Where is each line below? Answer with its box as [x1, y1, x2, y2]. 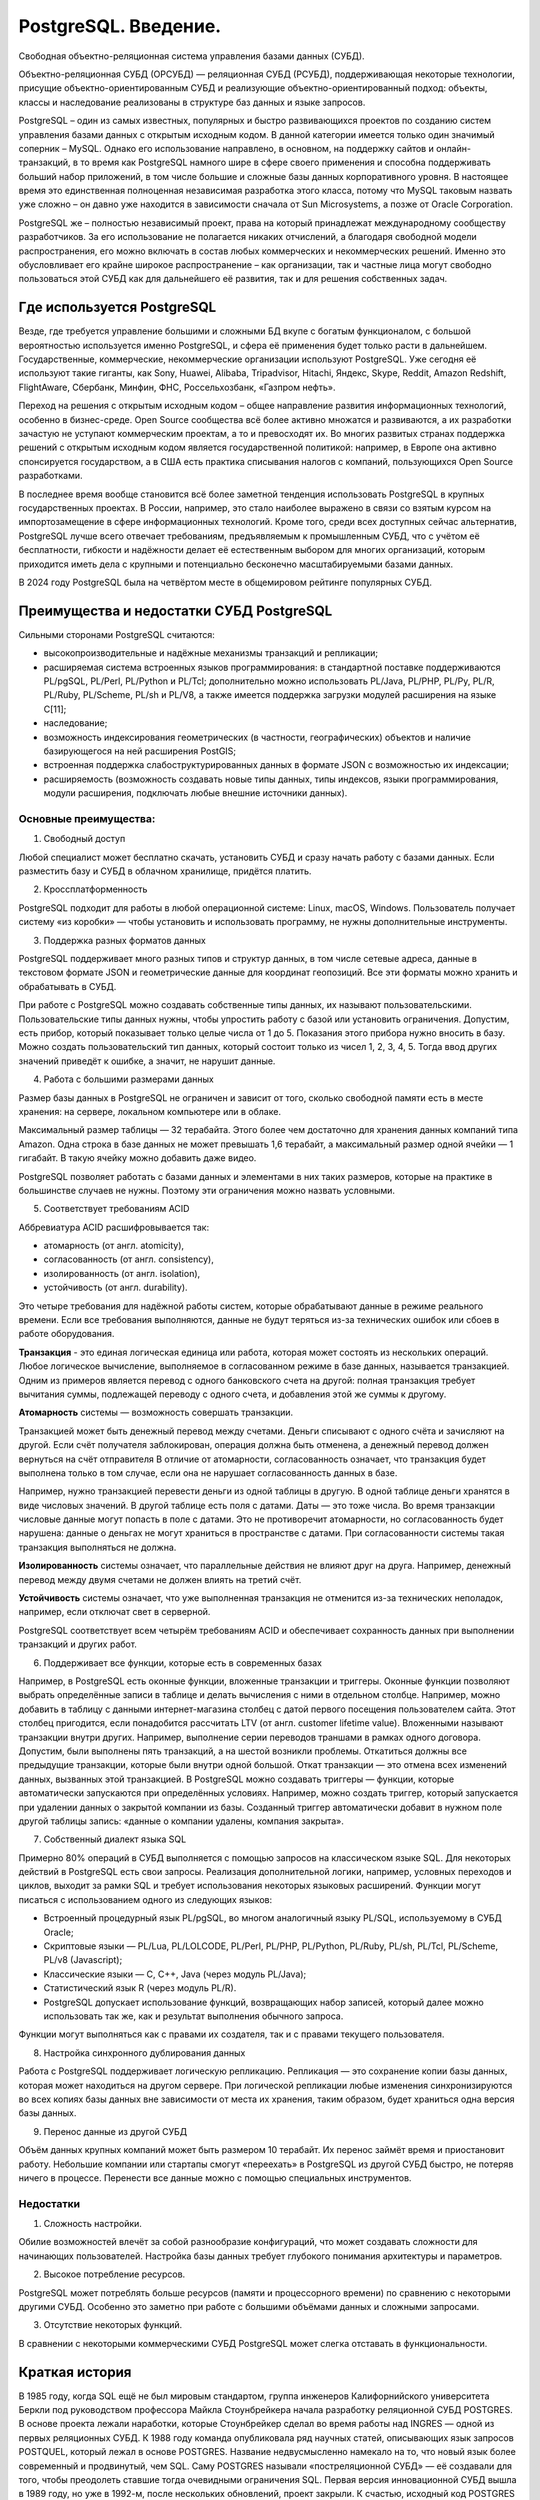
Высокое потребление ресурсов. [43, 2268, 186, 2280]
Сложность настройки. [43, 2218, 142, 2230]
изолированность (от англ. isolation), [43, 1267, 201, 1279]
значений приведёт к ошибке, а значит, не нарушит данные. [18, 1055, 276, 1067]
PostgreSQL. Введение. [18, 15, 222, 37]
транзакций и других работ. [18, 1638, 137, 1650]
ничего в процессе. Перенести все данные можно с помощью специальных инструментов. [18, 2171, 412, 2184]
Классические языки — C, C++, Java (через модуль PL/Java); [43, 1968, 307, 1980]
